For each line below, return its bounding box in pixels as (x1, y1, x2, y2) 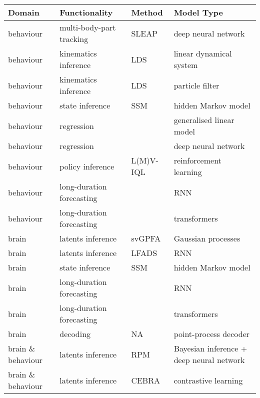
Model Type (173, 6, 223, 18)
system (173, 59, 198, 70)
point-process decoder (173, 328, 250, 339)
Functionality (59, 6, 113, 18)
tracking (59, 33, 88, 44)
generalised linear (173, 114, 234, 125)
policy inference (59, 160, 114, 172)
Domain (8, 6, 39, 18)
